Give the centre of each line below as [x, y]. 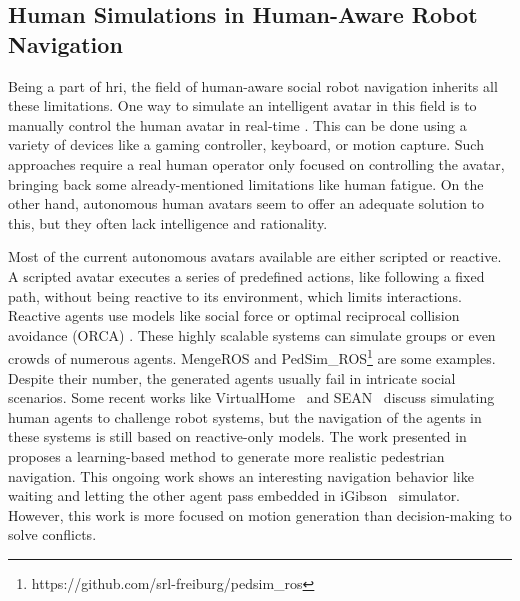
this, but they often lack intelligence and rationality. [168, 222]
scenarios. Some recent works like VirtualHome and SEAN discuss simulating [251, 397]
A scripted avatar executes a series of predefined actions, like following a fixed [246, 275]
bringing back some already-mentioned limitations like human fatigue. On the [246, 183]
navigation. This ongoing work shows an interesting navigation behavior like [241, 475]
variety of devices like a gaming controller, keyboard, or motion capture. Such [246, 144]
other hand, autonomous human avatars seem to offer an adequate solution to [246, 203]
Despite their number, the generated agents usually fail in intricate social [232, 377]
